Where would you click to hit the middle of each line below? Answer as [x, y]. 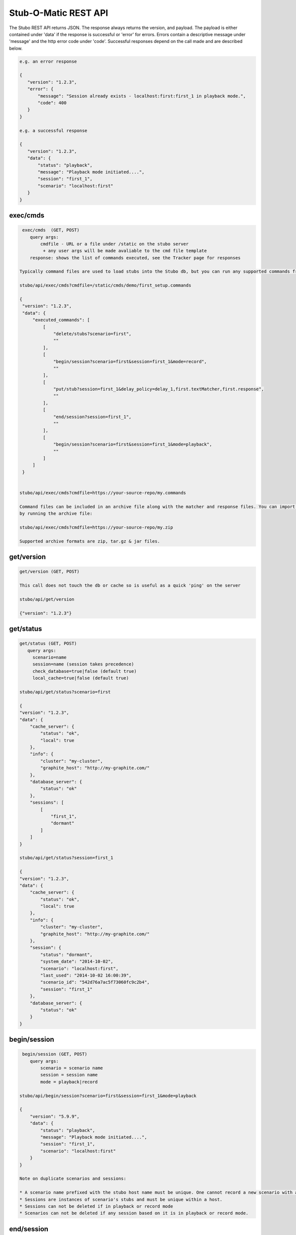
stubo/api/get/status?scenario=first [65, 692]
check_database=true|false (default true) [84, 671]
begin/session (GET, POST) [55, 1054]
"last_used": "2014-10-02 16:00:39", [86, 975]
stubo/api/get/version [47, 599]
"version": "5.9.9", [55, 1116]
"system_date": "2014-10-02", [77, 962]
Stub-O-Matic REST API [59, 13]
